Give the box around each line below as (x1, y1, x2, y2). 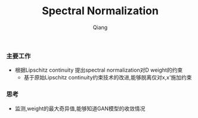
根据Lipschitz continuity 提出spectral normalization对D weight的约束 (14, 66, 183, 74)
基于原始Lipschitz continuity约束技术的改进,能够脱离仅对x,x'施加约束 (23, 74, 192, 81)
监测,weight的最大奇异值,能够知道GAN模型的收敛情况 (14, 105, 146, 112)
